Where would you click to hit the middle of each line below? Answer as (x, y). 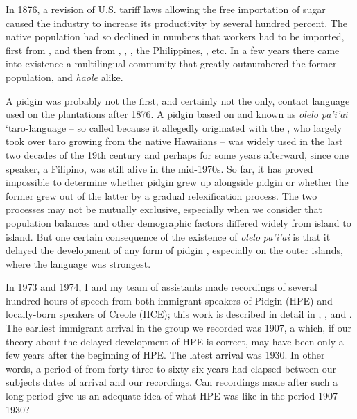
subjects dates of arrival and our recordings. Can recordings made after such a (172, 382)
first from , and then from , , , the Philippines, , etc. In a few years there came (173, 50)
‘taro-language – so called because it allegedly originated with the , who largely (174, 127)
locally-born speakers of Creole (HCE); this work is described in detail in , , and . (179, 314)
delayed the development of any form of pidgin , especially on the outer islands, (174, 250)
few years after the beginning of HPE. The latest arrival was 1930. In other (165, 355)
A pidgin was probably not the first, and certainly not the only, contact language (178, 100)
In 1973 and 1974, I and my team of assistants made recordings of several (162, 287)
